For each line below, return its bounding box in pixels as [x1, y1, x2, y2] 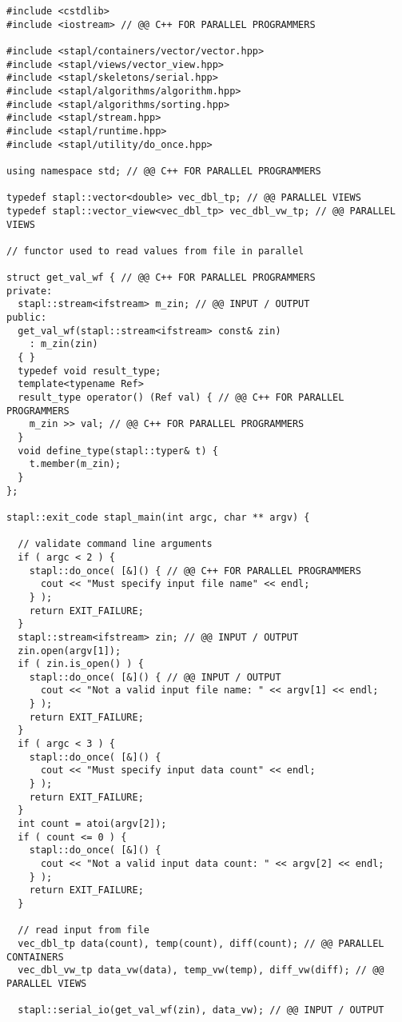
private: [6, 285, 53, 297]
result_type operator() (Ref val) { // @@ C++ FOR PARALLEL [18, 392, 344, 404]
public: [6, 312, 47, 324]
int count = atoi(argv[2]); [18, 818, 167, 830]
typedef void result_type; [18, 365, 161, 377]
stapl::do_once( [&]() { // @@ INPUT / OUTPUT [29, 671, 281, 683]
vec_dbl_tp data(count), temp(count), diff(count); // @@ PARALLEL [18, 937, 384, 949]
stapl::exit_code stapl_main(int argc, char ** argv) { [6, 511, 310, 523]
